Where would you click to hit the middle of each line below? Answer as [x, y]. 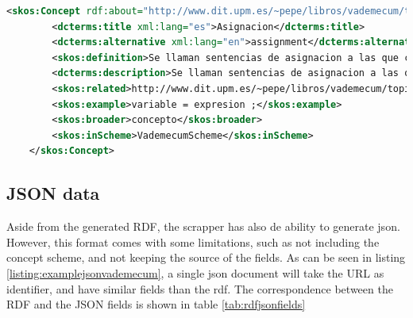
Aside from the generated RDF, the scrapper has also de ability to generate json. [203, 226]
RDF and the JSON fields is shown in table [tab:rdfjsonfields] [156, 304]
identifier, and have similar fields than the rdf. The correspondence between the [200, 288]
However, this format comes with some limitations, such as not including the [193, 241]
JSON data [53, 193]
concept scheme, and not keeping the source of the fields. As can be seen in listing [206, 257]
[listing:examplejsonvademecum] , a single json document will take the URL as [195, 272]
